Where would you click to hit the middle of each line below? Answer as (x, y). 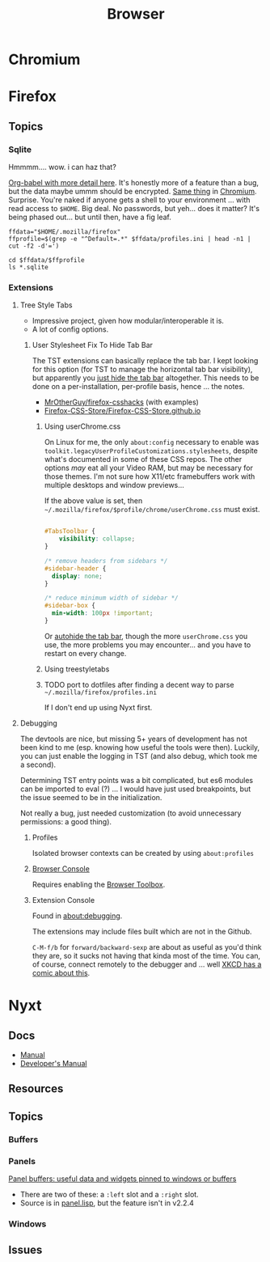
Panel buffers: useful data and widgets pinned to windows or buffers (122, 1179)
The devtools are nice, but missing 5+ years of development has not (134, 739)
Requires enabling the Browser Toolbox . (99, 884)
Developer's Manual (53, 1063)
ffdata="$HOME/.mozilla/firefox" (65, 232)
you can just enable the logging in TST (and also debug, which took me (139, 756)
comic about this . (61, 972)
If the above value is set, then (93, 501)
